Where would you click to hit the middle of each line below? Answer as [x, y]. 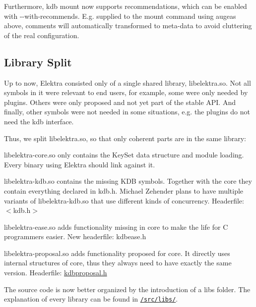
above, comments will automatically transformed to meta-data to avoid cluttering [128, 26]
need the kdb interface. [39, 121]
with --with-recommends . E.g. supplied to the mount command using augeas [120, 16]
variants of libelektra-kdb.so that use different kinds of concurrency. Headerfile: [124, 200]
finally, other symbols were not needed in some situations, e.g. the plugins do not [127, 112]
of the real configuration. [42, 35]
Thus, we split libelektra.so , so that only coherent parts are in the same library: [125, 138]
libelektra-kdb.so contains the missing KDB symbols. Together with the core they [128, 181]
